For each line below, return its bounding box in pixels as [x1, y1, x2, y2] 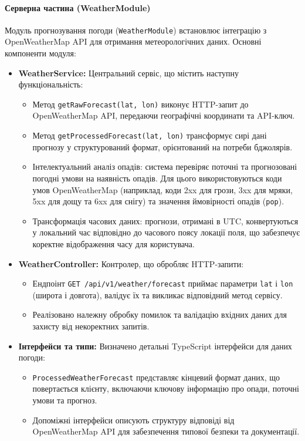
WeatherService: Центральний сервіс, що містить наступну [18, 66, 239, 79]
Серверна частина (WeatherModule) [5, 1, 151, 14]
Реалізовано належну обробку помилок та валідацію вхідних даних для [32, 308, 287, 321]
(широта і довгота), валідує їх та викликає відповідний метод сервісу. [32, 288, 283, 301]
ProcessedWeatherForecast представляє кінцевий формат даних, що [32, 371, 280, 383]
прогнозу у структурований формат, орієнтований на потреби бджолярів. [32, 140, 293, 153]
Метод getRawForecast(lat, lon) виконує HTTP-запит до [32, 97, 249, 110]
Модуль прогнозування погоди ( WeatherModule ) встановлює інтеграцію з [5, 23, 267, 36]
